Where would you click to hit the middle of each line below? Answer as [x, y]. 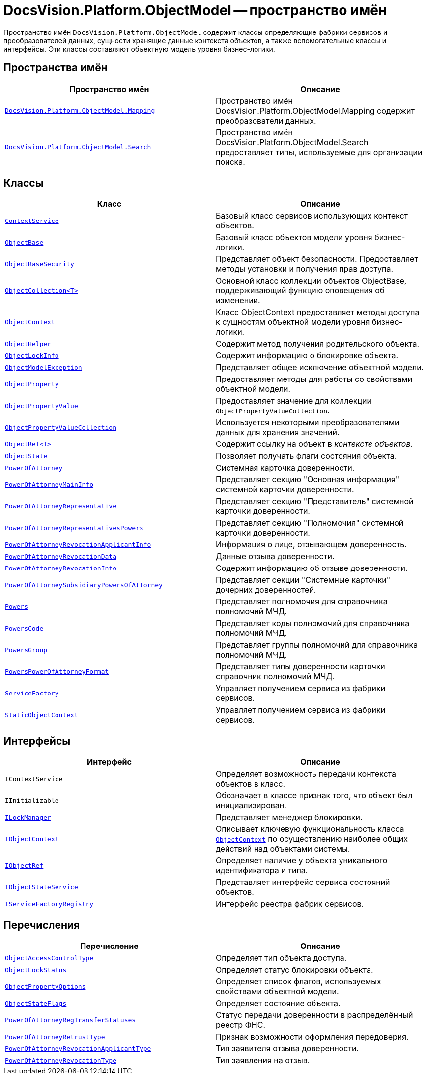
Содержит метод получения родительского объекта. [318, 344]
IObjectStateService [42, 887]
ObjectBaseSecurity [40, 264]
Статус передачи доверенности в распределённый [314, 1015]
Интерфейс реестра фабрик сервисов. [290, 904]
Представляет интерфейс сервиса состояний [303, 882]
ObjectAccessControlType [49, 958]
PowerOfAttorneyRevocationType [61, 1060]
